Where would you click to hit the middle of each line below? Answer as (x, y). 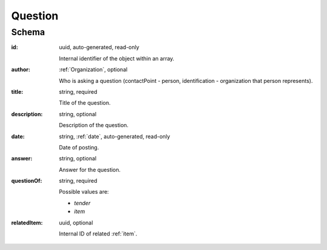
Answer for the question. (90, 169)
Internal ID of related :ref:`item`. (98, 234)
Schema (28, 32)
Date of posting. (79, 147)
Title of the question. (85, 103)
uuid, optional (76, 222)
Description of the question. (94, 125)
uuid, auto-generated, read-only (99, 47)
